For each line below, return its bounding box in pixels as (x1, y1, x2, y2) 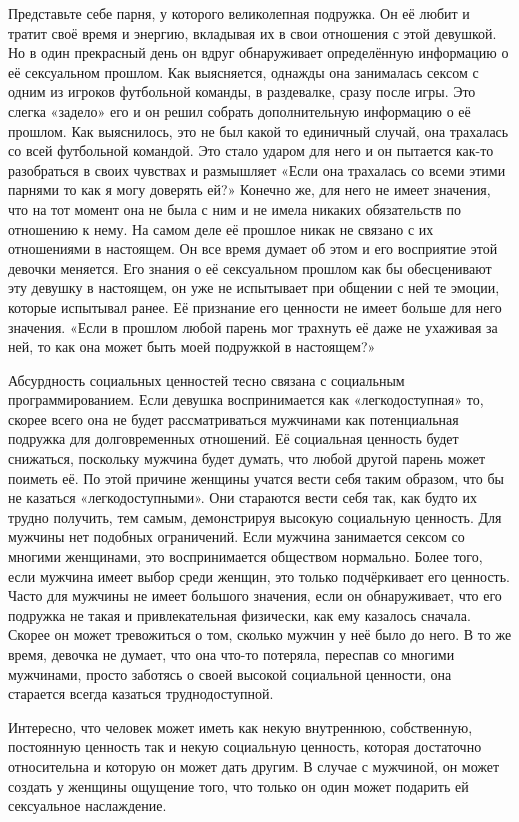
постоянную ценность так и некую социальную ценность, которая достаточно (8, 736, 482, 757)
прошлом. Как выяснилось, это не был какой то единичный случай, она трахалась (8, 120, 509, 141)
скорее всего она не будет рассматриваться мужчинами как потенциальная (8, 408, 459, 429)
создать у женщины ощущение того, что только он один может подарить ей (8, 775, 469, 796)
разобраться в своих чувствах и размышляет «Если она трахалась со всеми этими (8, 159, 506, 180)
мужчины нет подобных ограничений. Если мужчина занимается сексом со (8, 526, 465, 547)
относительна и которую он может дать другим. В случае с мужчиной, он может (8, 755, 500, 776)
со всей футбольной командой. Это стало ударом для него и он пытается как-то (8, 140, 494, 161)
